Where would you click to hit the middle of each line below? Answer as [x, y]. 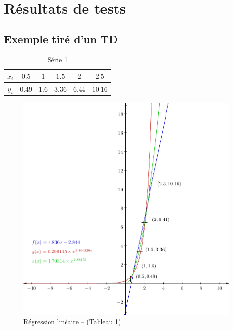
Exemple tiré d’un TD [61, 39]
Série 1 [57, 59]
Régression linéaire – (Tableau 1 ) [72, 322]
